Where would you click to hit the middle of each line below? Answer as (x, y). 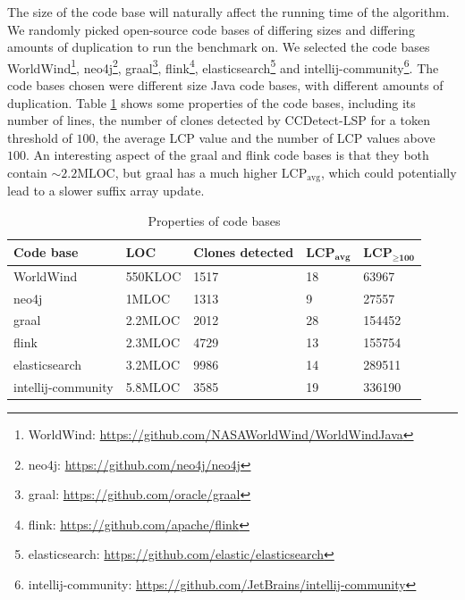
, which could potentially (389, 172)
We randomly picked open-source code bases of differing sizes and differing (211, 29)
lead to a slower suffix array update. (106, 191)
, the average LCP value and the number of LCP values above (265, 137)
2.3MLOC (153, 342)
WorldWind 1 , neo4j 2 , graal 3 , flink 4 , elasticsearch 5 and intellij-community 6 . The (223, 66)
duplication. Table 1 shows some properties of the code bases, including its (211, 102)
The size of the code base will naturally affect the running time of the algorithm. (228, 12)
